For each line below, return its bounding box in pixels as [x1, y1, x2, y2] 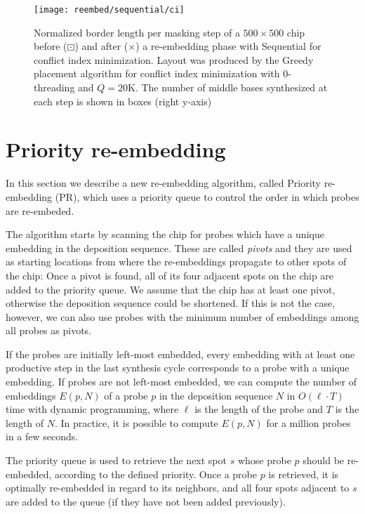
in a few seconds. [6, 429, 79, 444]
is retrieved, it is [268, 466, 339, 481]
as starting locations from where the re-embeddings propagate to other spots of [6, 254, 347, 269]
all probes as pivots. [6, 323, 91, 338]
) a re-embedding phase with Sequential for [135, 39, 321, 53]
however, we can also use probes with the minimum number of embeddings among [6, 309, 359, 324]
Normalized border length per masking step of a [34, 25, 240, 39]
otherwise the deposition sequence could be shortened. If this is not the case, [6, 296, 336, 310]
